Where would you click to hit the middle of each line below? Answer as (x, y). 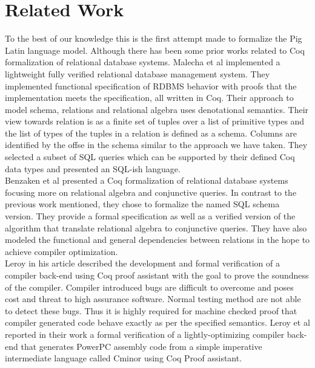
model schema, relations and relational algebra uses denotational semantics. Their (157, 109)
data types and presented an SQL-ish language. (93, 168)
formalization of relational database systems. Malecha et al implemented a (143, 62)
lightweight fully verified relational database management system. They (138, 73)
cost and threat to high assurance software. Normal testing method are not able (153, 299)
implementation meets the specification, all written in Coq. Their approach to (149, 98)
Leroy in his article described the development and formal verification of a (142, 263)
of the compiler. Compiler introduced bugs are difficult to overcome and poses (149, 287)
